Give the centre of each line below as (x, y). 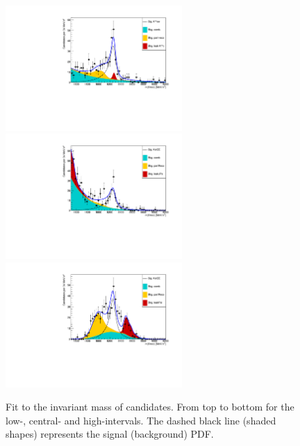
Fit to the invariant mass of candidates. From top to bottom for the (150, 407)
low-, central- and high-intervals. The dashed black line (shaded (141, 420)
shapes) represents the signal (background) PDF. (110, 434)
